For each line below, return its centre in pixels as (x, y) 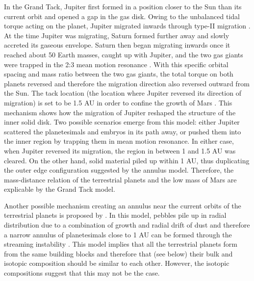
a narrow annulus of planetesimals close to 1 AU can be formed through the (118, 234)
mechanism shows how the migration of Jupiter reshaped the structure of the (120, 112)
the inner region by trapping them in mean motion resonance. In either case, (119, 141)
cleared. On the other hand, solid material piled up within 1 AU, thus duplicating (127, 160)
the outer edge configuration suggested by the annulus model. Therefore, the (119, 170)
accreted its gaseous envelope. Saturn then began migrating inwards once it (117, 45)
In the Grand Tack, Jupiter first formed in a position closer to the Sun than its (123, 6)
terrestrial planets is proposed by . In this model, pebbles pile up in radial (115, 215)
